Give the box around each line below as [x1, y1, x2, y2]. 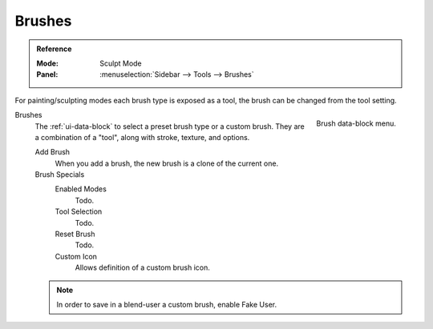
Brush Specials [34, 170, 85, 179]
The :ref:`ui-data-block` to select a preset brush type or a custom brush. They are [34, 121, 305, 131]
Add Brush [34, 147, 71, 157]
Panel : [36, 70, 59, 79]
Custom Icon [55, 251, 98, 261]
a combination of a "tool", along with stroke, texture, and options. [34, 132, 250, 142]
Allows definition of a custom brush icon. [75, 263, 210, 272]
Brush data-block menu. [316, 118, 396, 128]
